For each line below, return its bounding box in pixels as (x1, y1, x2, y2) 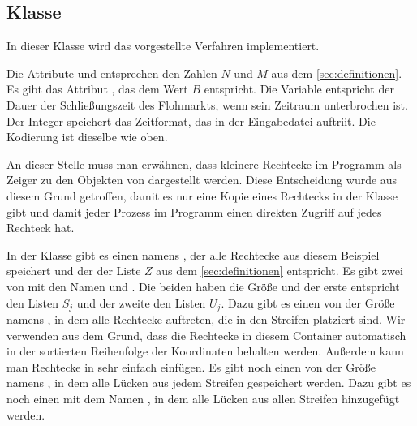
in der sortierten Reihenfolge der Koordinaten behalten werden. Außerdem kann (6, 342, 404, 359)
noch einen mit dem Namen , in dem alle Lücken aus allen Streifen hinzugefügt (6, 389, 400, 407)
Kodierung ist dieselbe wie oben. (6, 128, 168, 145)
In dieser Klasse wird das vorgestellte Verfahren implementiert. (6, 37, 320, 54)
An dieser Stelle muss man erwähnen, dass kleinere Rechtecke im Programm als (6, 155, 402, 172)
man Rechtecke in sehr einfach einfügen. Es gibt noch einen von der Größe (6, 358, 376, 375)
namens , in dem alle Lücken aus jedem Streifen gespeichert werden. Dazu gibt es (6, 374, 411, 391)
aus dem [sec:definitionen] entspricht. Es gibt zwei (156, 262, 403, 279)
